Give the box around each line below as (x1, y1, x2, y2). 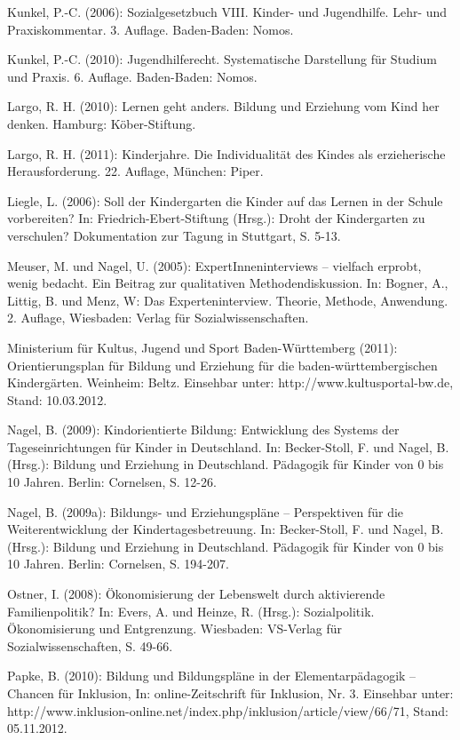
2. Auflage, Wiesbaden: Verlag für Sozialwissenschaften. (7, 308, 309, 327)
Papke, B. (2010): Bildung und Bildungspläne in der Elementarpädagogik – (7, 666, 416, 685)
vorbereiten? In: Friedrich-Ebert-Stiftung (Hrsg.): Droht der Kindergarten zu (7, 209, 425, 227)
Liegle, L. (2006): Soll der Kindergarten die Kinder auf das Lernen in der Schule (7, 191, 443, 210)
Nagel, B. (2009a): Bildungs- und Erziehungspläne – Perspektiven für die (7, 502, 404, 521)
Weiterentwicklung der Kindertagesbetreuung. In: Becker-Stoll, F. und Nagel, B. (7, 520, 444, 538)
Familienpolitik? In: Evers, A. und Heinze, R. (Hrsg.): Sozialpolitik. (7, 601, 375, 620)
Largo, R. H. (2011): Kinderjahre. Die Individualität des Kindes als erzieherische (7, 144, 446, 163)
